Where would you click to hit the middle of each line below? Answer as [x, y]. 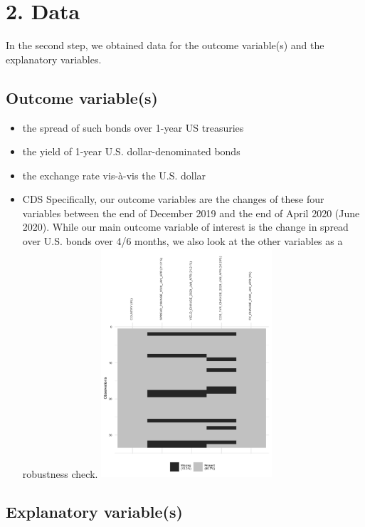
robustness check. [60, 473]
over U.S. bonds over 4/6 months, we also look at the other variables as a [182, 241]
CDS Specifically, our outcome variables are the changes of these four [173, 199]
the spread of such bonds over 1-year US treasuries [133, 127]
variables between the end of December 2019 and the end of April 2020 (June [191, 213]
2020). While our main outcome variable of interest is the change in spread [185, 227]
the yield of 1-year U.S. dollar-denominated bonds [131, 151]
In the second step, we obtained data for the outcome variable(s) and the [165, 45]
